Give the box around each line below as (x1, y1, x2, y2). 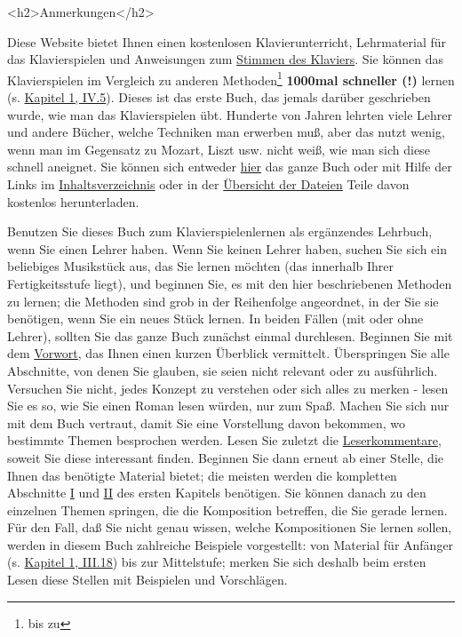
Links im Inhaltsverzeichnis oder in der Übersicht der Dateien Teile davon (7, 175, 410, 193)
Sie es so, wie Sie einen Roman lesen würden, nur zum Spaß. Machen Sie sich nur (7, 396, 450, 415)
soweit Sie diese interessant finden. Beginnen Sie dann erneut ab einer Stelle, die (7, 448, 443, 466)
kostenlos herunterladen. (7, 192, 139, 211)
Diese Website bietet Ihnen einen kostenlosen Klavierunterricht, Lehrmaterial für (7, 32, 447, 51)
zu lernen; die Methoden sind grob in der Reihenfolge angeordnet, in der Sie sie (7, 291, 439, 310)
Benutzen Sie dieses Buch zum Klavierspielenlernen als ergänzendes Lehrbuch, (7, 222, 433, 241)
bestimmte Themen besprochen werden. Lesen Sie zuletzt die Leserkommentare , (7, 431, 442, 450)
